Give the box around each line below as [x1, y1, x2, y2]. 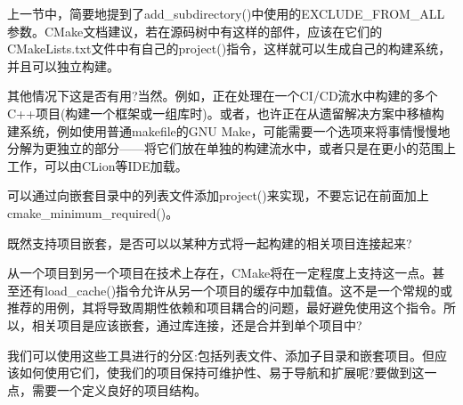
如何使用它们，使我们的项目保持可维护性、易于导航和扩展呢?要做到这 [19, 363, 425, 382]
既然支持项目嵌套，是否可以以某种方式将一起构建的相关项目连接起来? [7, 233, 412, 252]
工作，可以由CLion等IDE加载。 [7, 156, 188, 174]
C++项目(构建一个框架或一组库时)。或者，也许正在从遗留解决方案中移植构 [7, 103, 444, 122]
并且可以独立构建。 [7, 56, 119, 75]
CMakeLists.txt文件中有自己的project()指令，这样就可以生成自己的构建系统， [7, 39, 451, 58]
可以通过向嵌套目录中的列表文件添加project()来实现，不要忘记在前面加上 [7, 186, 429, 205]
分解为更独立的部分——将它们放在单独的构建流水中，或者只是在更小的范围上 [7, 139, 456, 158]
